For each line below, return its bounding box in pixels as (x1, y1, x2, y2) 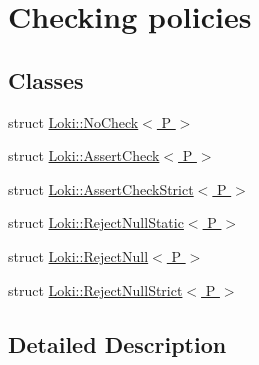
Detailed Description (8, 328, 227, 359)
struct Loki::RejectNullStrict (8, 279, 183, 300)
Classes (8, 64, 84, 95)
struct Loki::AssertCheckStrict (8, 178, 194, 199)
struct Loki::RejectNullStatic (8, 212, 184, 233)
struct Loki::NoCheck (8, 111, 139, 132)
